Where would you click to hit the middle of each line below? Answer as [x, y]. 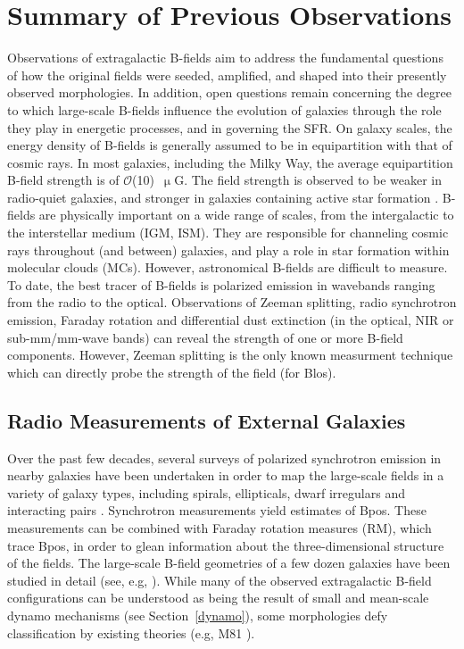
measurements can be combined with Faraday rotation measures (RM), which [220, 527]
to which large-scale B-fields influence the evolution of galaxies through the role [224, 109]
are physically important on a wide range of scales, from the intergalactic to [246, 215]
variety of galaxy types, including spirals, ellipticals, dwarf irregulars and [206, 492]
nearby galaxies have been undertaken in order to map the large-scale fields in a [226, 475]
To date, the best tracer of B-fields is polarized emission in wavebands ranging [221, 284]
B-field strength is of [63, 180]
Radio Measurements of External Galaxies [207, 420]
